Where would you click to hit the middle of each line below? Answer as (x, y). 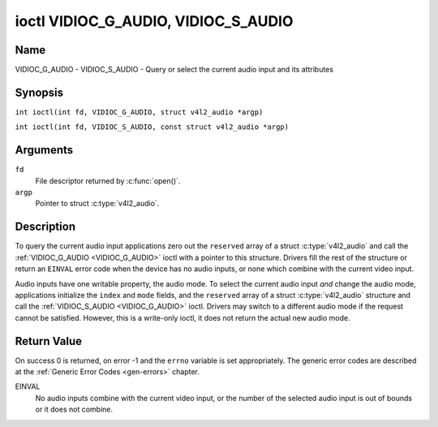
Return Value (49, 341)
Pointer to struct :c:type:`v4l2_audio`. (97, 204)
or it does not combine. (74, 409)
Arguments (44, 150)
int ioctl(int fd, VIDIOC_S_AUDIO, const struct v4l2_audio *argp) (152, 127)
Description (45, 227)
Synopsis (39, 92)
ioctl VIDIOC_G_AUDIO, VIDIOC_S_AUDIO (154, 21)
